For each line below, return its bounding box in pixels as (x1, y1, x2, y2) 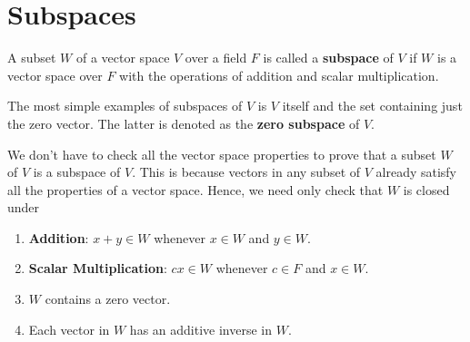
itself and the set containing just (282, 96, 463, 115)
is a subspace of (33, 162, 121, 181)
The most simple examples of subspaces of (7, 96, 243, 115)
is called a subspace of (263, 48, 394, 67)
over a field (185, 48, 247, 67)
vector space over (7, 65, 103, 84)
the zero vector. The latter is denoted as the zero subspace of (7, 113, 360, 132)
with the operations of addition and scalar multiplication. (119, 65, 439, 84)
